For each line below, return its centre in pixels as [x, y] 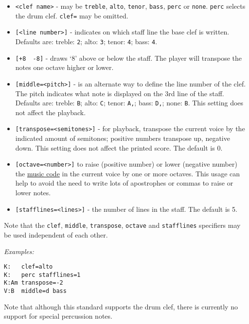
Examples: [19, 251]
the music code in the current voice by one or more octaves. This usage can [128, 173]
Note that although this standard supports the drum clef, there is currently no [121, 306]
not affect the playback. [51, 112]
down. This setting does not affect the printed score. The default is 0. [119, 147]
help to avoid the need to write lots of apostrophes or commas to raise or [124, 183]
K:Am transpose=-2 [34, 283]
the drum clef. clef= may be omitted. [72, 15]
